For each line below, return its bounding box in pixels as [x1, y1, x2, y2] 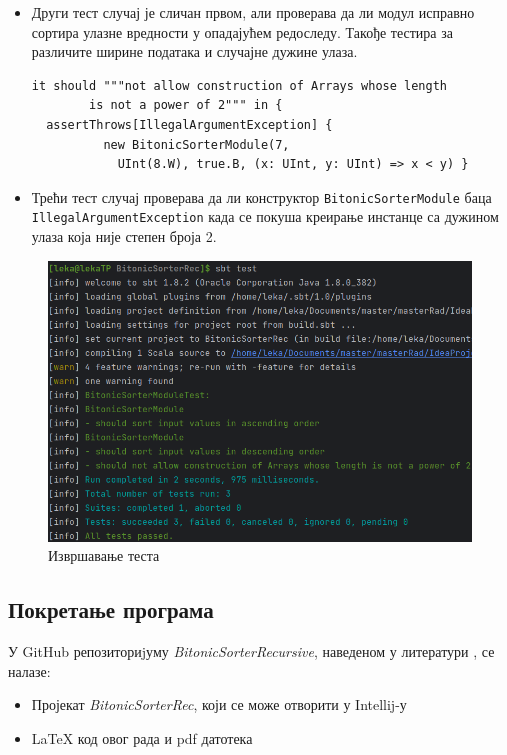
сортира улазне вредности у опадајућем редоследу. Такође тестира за [31, 21, 453, 42]
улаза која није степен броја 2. [31, 226, 217, 247]
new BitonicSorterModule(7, [103, 137, 290, 152]
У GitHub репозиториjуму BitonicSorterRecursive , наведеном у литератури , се [8, 641, 495, 662]
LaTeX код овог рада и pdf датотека [31, 727, 253, 748]
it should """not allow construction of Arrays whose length [31, 78, 448, 93]
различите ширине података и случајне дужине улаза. [31, 41, 358, 62]
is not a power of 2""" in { [89, 98, 283, 113]
